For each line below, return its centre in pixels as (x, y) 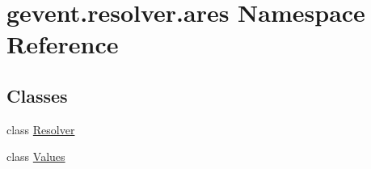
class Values (36, 156)
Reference (63, 44)
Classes (37, 95)
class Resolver (41, 129)
